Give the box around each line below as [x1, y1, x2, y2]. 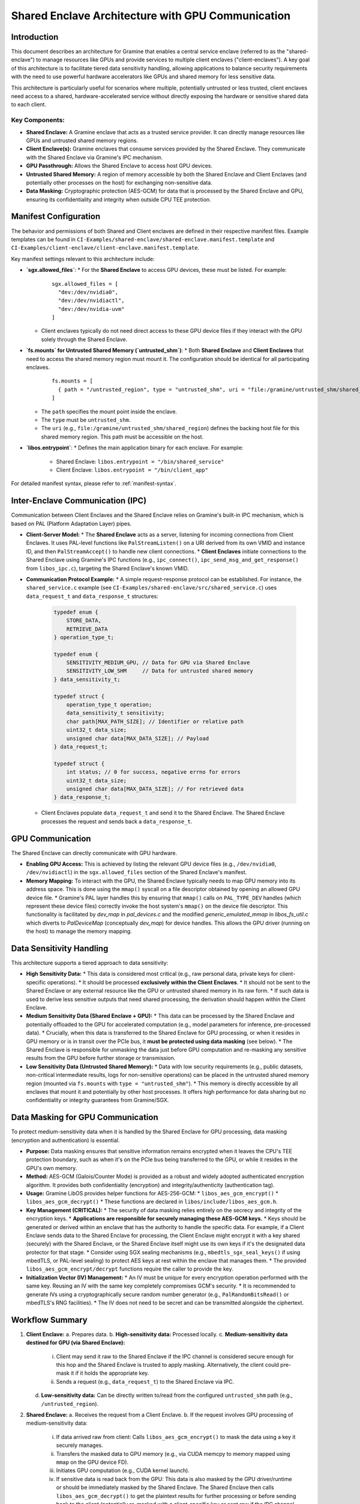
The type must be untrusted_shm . [41, 416, 131, 424]
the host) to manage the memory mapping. [26, 928, 132, 935]
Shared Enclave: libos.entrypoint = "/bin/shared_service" [56, 458, 224, 465]
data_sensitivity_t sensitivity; [66, 710, 165, 717]
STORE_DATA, [66, 617, 102, 624]
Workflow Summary [11, 1314, 88, 1325]
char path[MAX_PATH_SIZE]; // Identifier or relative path [66, 718, 244, 725]
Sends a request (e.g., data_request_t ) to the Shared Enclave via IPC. [56, 1378, 235, 1385]
